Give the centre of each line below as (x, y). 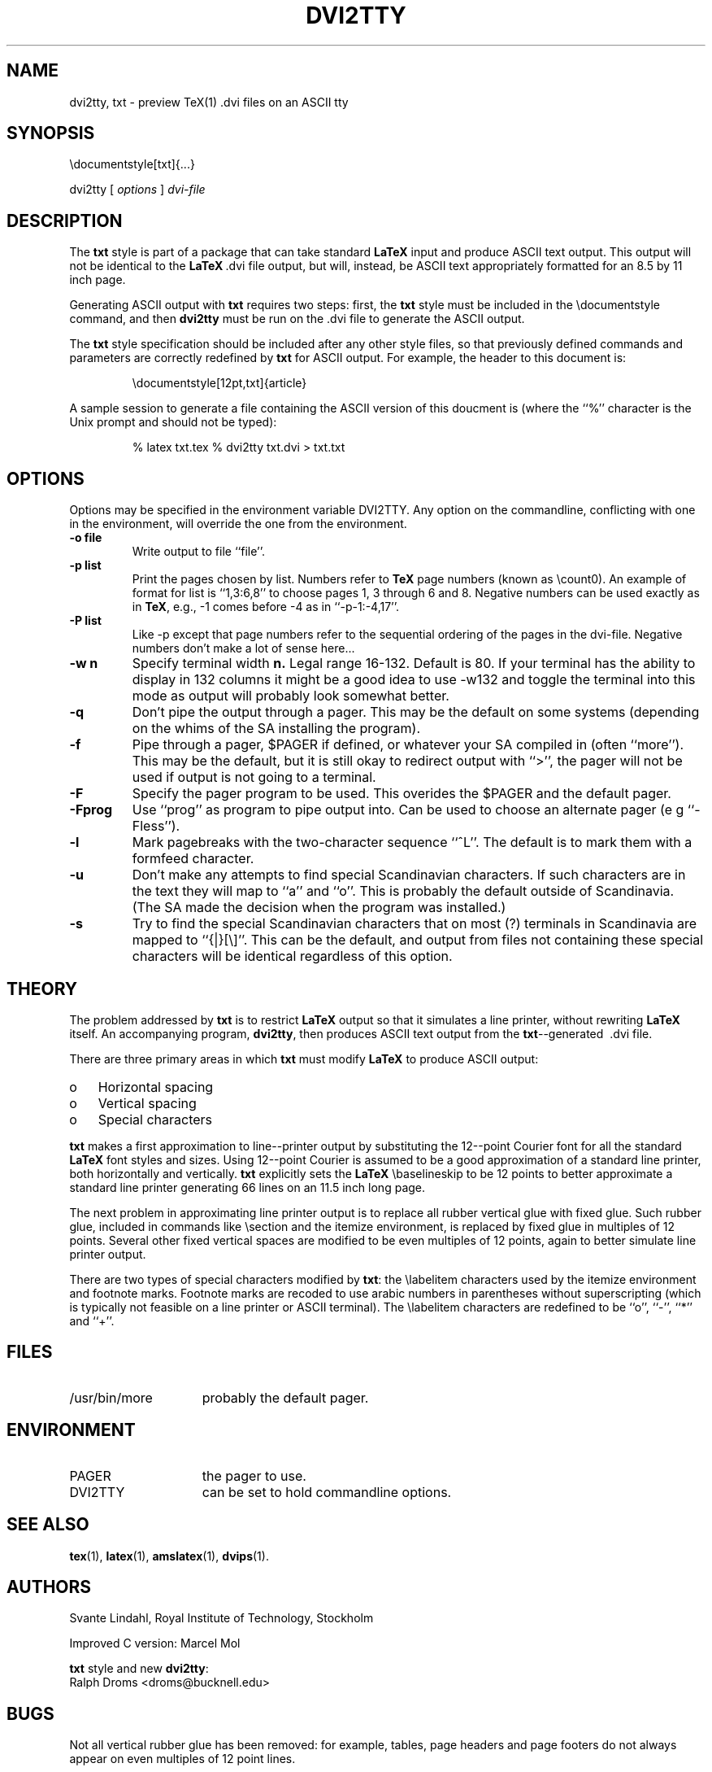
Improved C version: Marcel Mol (155, 1643)
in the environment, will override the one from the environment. (238, 524)
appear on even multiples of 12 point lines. (182, 1759)
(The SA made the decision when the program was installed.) (319, 908)
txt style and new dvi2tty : (139, 1669)
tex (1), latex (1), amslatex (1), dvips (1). (169, 1556)
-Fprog (91, 810)
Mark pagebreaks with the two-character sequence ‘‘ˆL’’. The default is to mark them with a (412, 842)
